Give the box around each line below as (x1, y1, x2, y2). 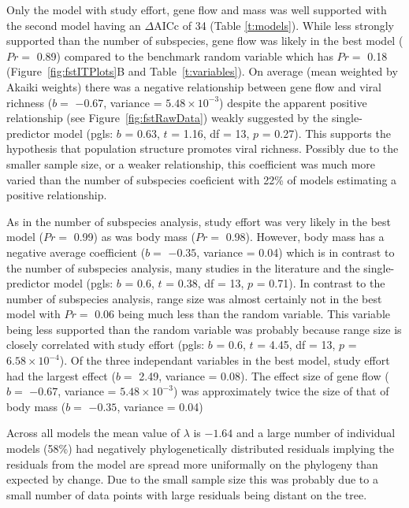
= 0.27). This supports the (262, 124, 391, 141)
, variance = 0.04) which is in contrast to (196, 243, 395, 260)
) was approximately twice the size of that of (173, 383, 389, 399)
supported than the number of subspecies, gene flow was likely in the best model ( (6, 32, 403, 49)
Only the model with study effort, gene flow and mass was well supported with (6, 2, 387, 17)
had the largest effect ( (6, 367, 116, 384)
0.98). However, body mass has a (225, 228, 385, 245)
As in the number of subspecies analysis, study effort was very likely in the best (6, 213, 392, 229)
